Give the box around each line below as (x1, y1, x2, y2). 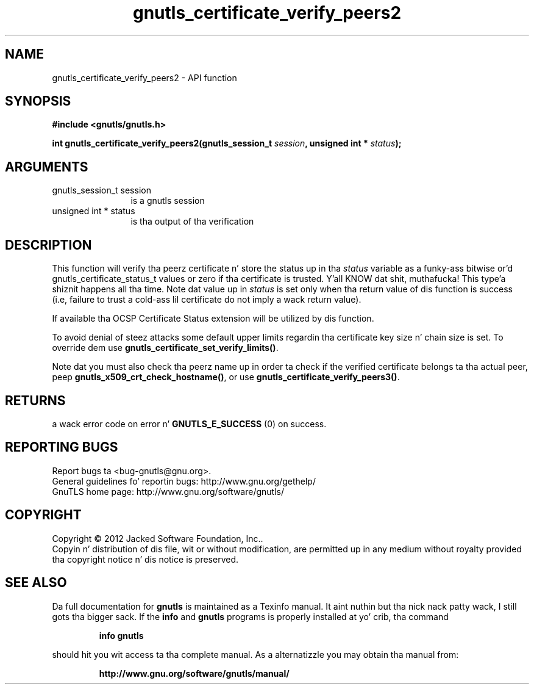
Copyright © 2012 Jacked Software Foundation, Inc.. (52, 533, 263, 544)
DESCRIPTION (5, 237, 92, 253)
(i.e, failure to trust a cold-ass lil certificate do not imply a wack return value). (52, 294, 361, 305)
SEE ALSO (5, 575, 67, 591)
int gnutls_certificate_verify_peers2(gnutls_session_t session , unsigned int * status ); (52, 138, 402, 149)
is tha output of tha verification (130, 216, 254, 227)
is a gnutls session (130, 195, 205, 206)
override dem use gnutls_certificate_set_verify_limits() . (52, 342, 279, 353)
